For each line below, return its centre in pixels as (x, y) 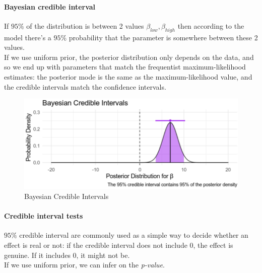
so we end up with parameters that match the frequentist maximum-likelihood (125, 67)
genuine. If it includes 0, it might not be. (67, 255)
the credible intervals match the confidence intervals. (85, 86)
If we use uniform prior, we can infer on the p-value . (84, 265)
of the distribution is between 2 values (85, 25)
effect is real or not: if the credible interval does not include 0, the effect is (119, 245)
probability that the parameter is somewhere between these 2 (163, 37)
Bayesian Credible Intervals (67, 196)
